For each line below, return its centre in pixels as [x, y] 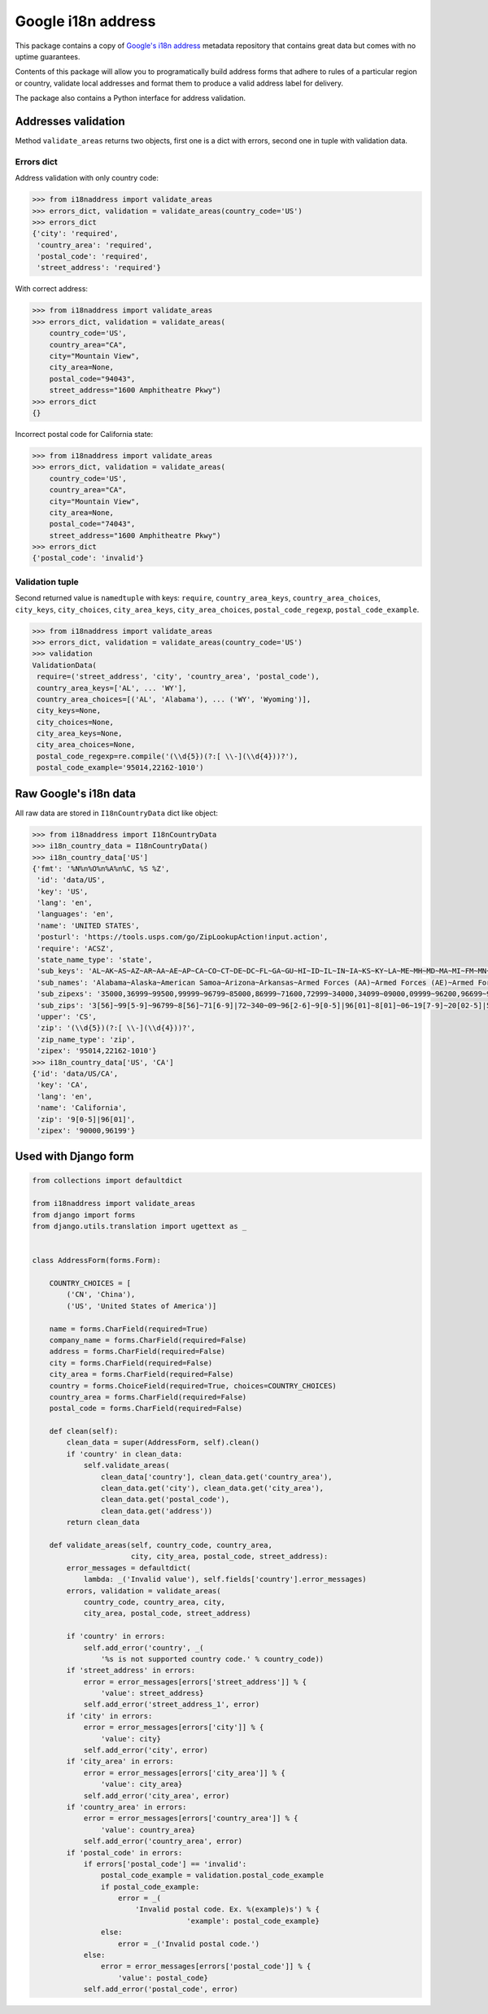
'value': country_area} [148, 1830]
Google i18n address [85, 21]
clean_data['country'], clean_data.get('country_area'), [216, 1477]
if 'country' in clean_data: [124, 1454]
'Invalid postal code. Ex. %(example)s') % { [227, 1909]
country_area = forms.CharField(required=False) [148, 1397]
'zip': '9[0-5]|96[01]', [86, 1119]
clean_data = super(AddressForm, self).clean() [163, 1443]
